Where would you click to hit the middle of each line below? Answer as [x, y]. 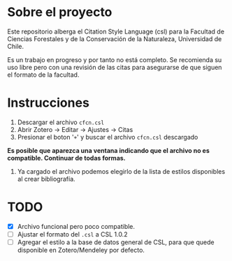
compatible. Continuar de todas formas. [66, 158]
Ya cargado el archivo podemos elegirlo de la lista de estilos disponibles [121, 171]
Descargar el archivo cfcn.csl [61, 122]
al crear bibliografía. [46, 179]
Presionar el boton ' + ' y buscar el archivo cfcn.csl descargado [108, 137]
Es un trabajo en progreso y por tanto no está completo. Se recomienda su [115, 59]
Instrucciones [48, 103]
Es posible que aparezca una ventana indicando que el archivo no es [108, 150]
